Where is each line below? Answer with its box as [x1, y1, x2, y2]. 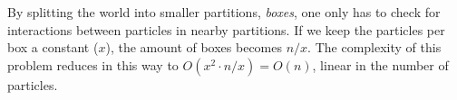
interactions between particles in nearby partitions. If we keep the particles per [7, 20, 445, 39]
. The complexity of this [307, 38, 442, 57]
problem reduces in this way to [7, 55, 179, 74]
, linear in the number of [312, 55, 449, 74]
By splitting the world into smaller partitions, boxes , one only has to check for [7, 3, 441, 21]
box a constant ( [7, 38, 99, 57]
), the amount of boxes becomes [105, 38, 283, 57]
